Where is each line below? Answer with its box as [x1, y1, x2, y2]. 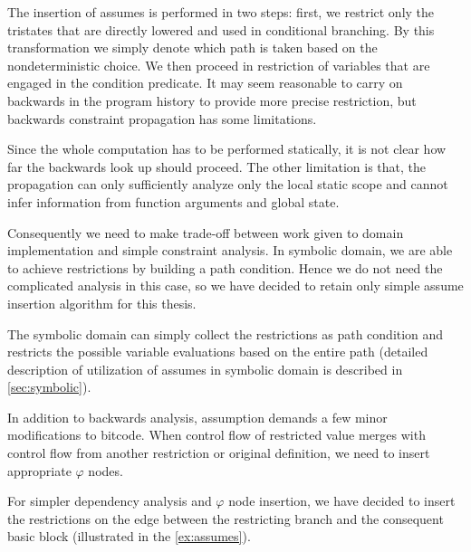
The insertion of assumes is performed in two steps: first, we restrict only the [7, 3, 435, 21]
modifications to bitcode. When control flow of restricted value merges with [7, 425, 426, 444]
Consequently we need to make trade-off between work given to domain [7, 223, 404, 242]
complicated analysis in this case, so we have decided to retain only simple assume [7, 276, 464, 295]
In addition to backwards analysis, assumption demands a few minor [7, 407, 388, 426]
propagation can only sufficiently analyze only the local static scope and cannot [7, 175, 448, 194]
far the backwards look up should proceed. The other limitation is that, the [7, 157, 427, 176]
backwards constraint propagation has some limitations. [7, 109, 317, 128]
